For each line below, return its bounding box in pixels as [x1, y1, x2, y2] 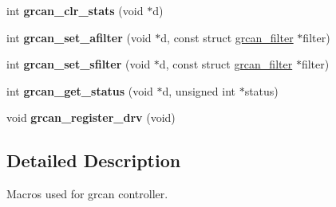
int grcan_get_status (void [6, 82, 153, 99]
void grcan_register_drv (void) [6, 109, 176, 126]
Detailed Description [6, 148, 181, 173]
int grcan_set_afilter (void [6, 29, 152, 45]
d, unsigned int [162, 82, 235, 99]
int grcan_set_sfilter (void [6, 56, 151, 72]
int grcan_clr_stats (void [6, 2, 144, 18]
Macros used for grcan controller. [6, 186, 168, 202]
